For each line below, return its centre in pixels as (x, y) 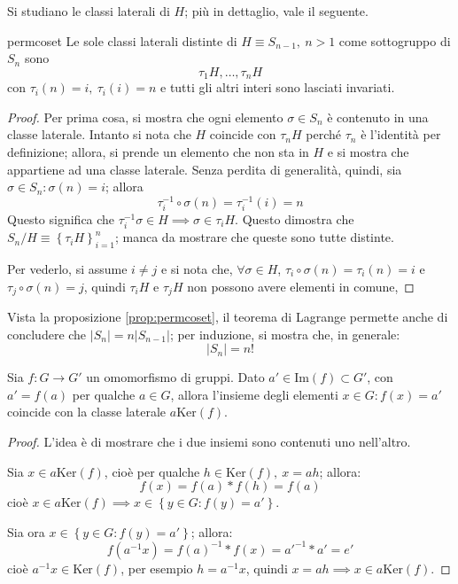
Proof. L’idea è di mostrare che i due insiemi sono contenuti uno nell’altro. (209, 441)
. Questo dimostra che (295, 219)
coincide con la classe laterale (87, 412)
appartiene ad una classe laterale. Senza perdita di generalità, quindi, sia (205, 169)
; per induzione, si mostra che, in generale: (285, 334)
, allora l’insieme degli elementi (254, 394)
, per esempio (157, 568)
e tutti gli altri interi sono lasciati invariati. (278, 87)
